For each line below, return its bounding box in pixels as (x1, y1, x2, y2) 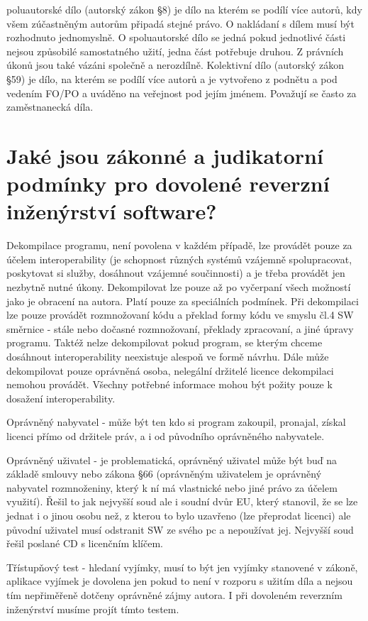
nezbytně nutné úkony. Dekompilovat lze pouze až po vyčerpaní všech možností (6, 280, 351, 295)
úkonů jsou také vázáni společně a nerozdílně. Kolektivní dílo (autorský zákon (6, 57, 344, 72)
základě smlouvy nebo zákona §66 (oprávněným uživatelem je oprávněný (6, 466, 322, 481)
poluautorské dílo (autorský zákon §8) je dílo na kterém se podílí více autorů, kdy (6, 2, 362, 16)
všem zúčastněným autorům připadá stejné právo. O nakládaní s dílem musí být (6, 16, 355, 31)
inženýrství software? (6, 197, 217, 226)
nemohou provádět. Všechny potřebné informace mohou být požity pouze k (6, 377, 333, 392)
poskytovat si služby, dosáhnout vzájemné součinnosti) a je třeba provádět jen (6, 265, 345, 280)
